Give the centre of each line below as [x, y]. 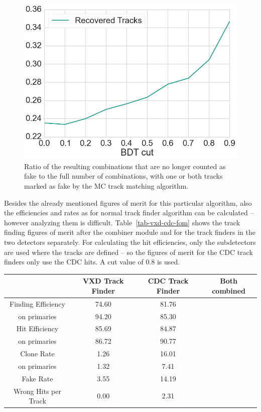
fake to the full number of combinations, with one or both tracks [123, 176]
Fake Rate [37, 378]
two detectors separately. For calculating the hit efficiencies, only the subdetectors [130, 242]
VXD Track [103, 281]
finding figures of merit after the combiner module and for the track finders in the [130, 232]
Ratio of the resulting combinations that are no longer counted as [125, 166]
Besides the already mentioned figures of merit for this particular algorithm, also [128, 202]
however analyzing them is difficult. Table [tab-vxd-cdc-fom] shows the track [122, 222]
